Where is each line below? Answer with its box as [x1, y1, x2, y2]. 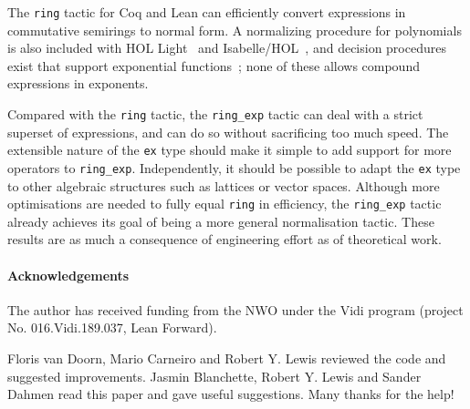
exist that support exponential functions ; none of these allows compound [7, 56, 420, 75]
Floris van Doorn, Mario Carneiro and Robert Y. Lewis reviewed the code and [7, 349, 446, 368]
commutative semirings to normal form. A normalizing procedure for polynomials [7, 20, 462, 39]
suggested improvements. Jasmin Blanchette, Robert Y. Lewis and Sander [7, 366, 422, 385]
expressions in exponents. [7, 74, 149, 93]
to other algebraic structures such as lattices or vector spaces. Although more [7, 176, 440, 195]
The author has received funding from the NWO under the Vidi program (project [7, 300, 464, 319]
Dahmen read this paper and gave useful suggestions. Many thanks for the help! [7, 384, 454, 404]
